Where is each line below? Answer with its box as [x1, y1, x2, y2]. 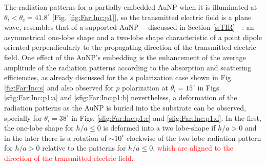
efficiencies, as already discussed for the [4, 72, 128, 83]
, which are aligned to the [153, 142, 233, 153]
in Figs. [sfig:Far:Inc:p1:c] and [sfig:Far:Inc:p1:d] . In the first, [71, 112, 261, 123]
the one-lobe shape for [4, 122, 74, 133]
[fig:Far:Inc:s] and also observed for [4, 82, 114, 93]
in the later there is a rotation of [4, 132, 107, 143]
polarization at [122, 82, 168, 93]
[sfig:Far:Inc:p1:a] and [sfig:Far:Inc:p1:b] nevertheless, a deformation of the [4, 92, 237, 103]
